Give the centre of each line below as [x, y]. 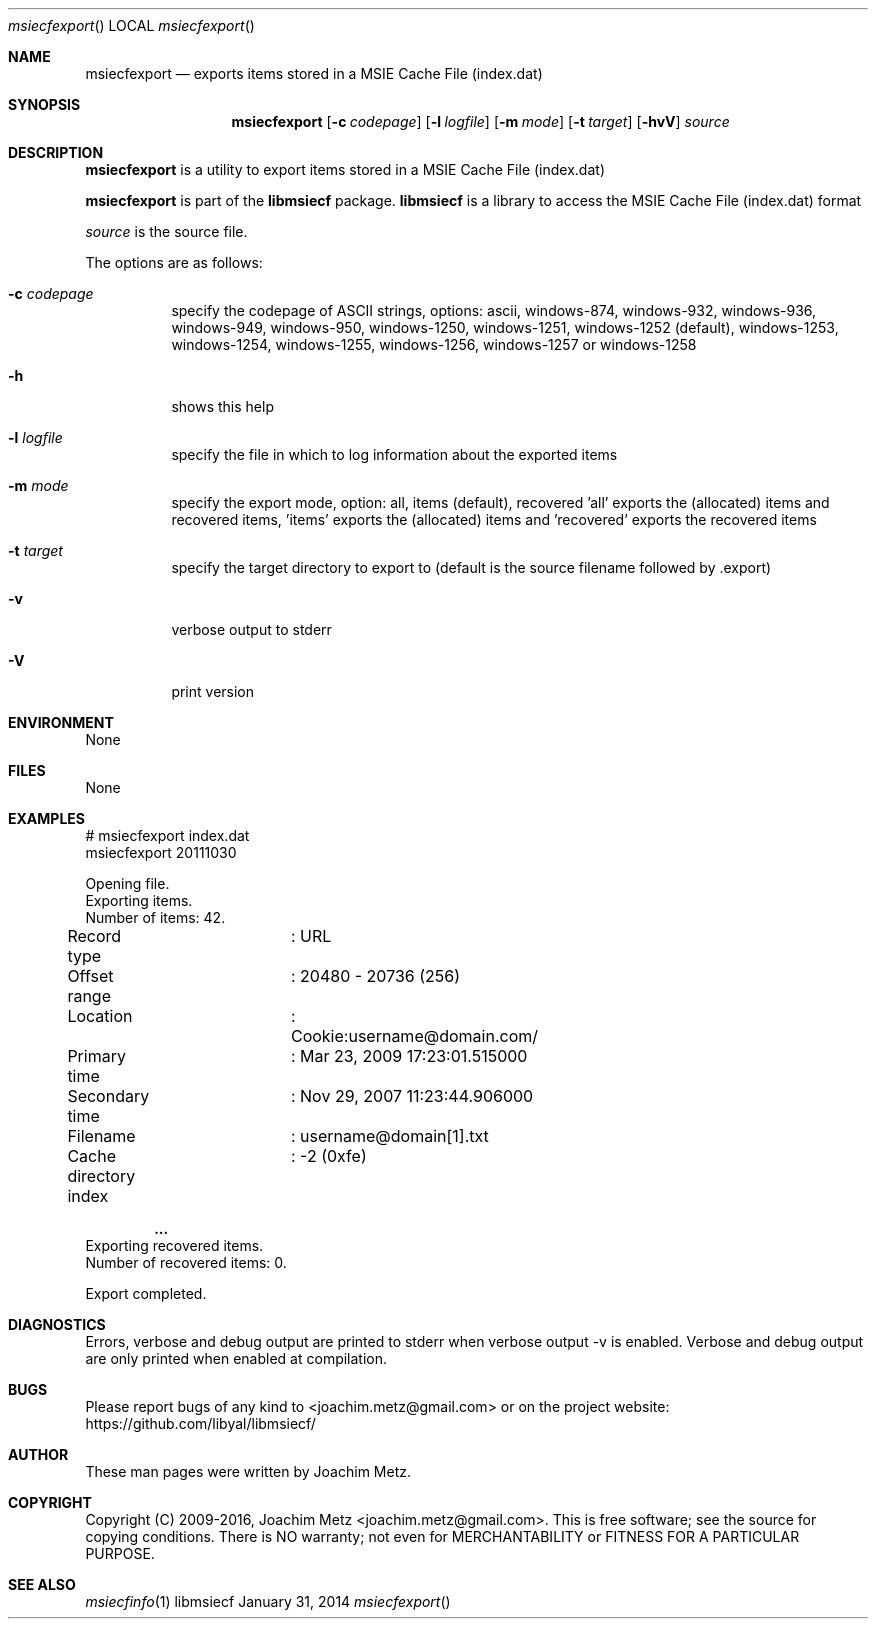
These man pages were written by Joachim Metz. [248, 1471]
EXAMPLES [46, 818]
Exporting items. [139, 900]
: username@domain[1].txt [389, 1136]
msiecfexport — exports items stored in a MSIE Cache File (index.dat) [314, 73]
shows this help [222, 406]
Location [100, 1016]
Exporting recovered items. [174, 1245]
